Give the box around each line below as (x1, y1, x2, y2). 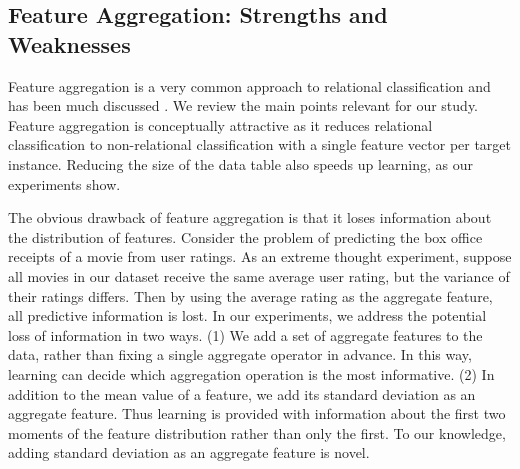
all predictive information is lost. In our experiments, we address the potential (8, 305, 487, 326)
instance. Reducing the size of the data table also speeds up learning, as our (8, 153, 474, 174)
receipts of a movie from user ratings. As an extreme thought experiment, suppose (8, 246, 512, 267)
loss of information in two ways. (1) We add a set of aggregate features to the (8, 324, 483, 345)
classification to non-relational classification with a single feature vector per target (8, 134, 512, 155)
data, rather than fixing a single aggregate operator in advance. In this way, (8, 344, 472, 365)
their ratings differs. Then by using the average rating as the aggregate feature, (8, 285, 493, 306)
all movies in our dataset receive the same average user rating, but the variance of (8, 265, 510, 286)
